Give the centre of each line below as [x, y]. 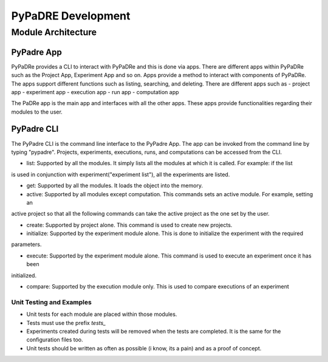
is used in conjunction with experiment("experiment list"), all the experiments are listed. [121, 174]
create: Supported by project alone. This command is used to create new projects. [129, 225]
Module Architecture [54, 32]
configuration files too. [55, 340]
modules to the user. [37, 112]
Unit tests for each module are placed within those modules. [102, 314]
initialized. [24, 275]
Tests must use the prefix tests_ [66, 323]
